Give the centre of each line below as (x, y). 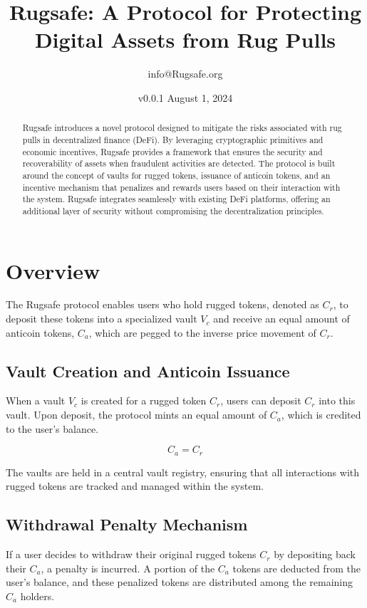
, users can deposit (261, 400)
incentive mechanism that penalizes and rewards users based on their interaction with (181, 187)
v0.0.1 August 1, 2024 (185, 97)
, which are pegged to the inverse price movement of (202, 332)
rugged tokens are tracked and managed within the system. (135, 486)
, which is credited (321, 415)
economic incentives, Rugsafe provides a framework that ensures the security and (172, 151)
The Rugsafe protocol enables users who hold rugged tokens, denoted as (162, 304)
